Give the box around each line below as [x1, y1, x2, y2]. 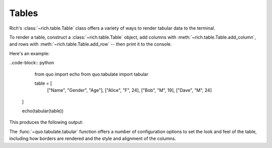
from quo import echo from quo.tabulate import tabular [34, 71, 149, 77]
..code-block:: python [9, 60, 54, 66]
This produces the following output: [9, 119, 83, 125]
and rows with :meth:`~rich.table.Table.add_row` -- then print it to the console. [9, 41, 172, 47]
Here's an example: [9, 50, 50, 56]
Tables [9, 8, 38, 19]
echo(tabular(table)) [22, 108, 64, 114]
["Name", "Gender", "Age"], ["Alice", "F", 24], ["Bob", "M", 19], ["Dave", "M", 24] [47, 87, 212, 93]
